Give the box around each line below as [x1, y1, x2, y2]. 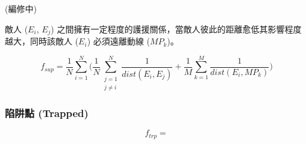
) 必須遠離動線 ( [87, 35, 150, 47]
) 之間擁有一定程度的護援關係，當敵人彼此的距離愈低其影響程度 [51, 22, 302, 35]
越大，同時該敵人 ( [5, 35, 79, 47]
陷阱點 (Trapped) [5, 106, 89, 121]
